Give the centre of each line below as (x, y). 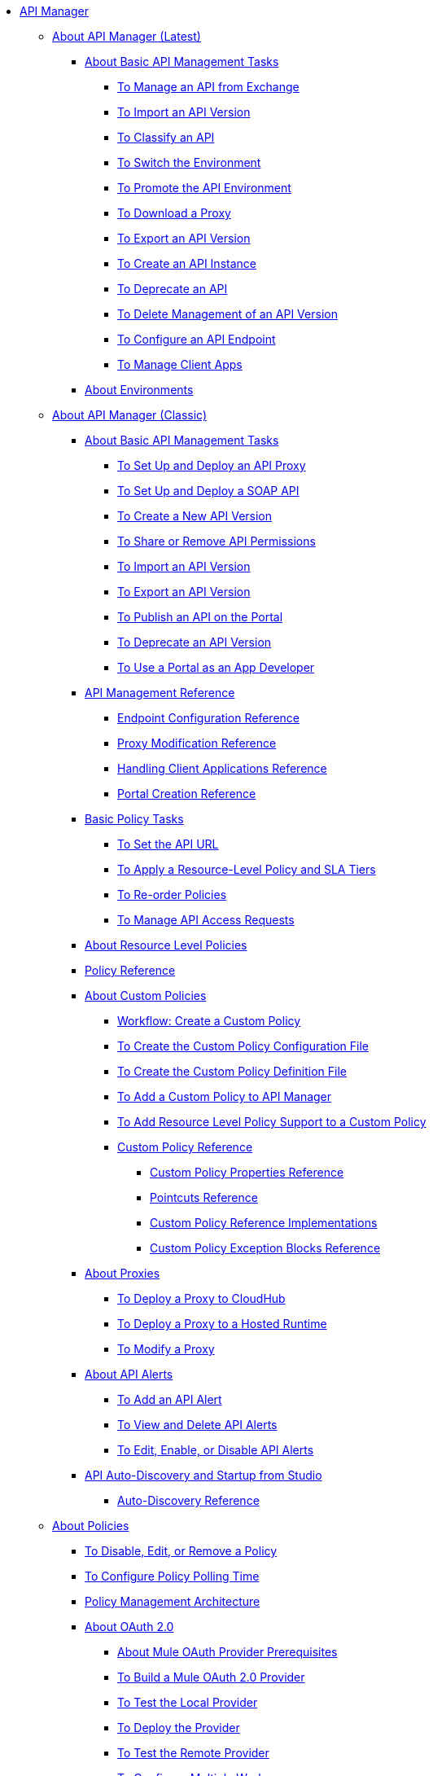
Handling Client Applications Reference (222, 768)
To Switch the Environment (189, 162)
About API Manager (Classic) (130, 415)
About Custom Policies (146, 995)
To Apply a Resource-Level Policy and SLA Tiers (247, 869)
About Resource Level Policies (166, 945)
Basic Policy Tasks (134, 819)
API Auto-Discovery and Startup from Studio (203, 1475)
